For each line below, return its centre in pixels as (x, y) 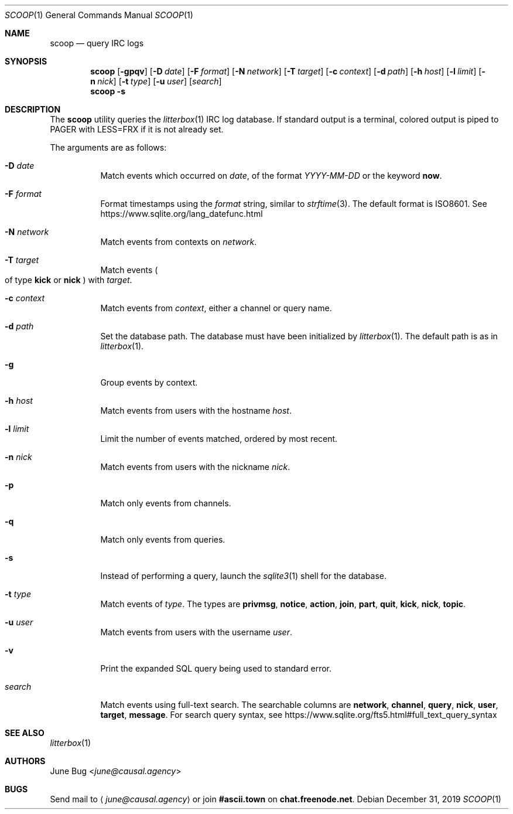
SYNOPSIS (26, 61)
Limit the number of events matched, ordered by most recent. (219, 439)
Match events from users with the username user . (196, 632)
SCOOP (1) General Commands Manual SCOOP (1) (99, 15)
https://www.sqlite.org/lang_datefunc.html (182, 214)
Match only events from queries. (163, 539)
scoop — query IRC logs (97, 43)
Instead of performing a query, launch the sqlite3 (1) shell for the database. (244, 576)
